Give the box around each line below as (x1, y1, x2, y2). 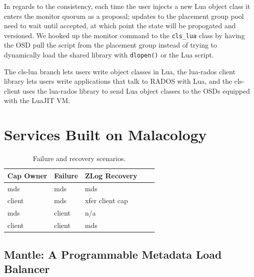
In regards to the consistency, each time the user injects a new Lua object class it (4, 1, 251, 11)
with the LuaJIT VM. (4, 95, 70, 106)
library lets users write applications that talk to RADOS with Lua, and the (4, 76, 232, 86)
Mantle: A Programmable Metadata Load (4, 246, 222, 262)
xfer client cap (85, 195, 128, 206)
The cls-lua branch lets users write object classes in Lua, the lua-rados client (4, 66, 236, 76)
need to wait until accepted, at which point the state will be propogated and (4, 20, 236, 31)
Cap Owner (7, 170, 47, 180)
